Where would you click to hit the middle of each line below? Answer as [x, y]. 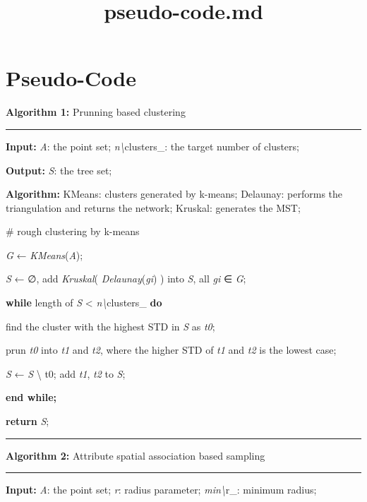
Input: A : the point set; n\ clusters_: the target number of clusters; [152, 146]
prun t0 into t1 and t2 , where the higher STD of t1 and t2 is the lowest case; [171, 350]
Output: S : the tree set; [59, 170]
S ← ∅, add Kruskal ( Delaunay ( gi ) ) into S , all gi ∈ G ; [126, 279]
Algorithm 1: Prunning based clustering [96, 112]
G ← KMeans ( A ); [44, 255]
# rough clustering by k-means [73, 231]
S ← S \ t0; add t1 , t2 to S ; [66, 373]
